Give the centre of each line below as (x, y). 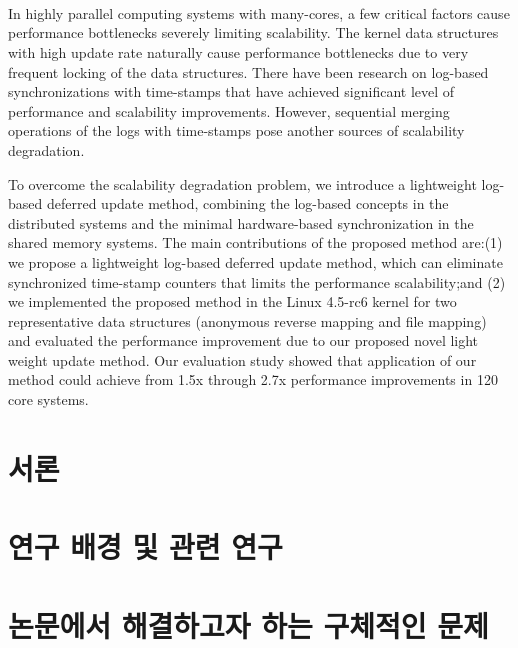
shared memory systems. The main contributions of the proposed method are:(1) (255, 242)
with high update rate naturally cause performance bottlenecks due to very (238, 51)
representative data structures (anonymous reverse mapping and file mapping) (247, 320)
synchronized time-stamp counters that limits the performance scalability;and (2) (257, 281)
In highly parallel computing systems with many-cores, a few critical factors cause (259, 12)
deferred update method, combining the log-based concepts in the (247, 203)
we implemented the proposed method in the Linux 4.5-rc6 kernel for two (232, 301)
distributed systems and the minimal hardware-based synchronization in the (241, 222)
